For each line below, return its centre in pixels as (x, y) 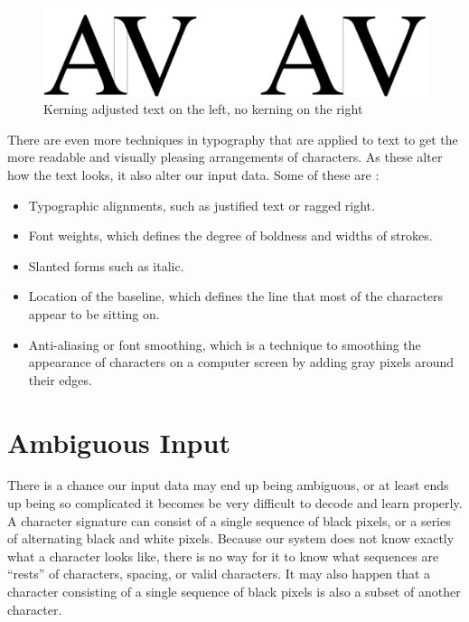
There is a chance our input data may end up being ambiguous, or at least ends (228, 485)
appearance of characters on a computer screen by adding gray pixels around (241, 362)
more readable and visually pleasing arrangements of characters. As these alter (225, 157)
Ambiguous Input (119, 442)
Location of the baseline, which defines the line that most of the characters (236, 296)
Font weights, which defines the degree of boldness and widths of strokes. (230, 236)
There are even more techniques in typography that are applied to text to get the (233, 139)
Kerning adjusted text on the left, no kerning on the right (203, 109)
